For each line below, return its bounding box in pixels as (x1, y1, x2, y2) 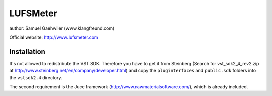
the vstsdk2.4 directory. (9, 74, 62, 80)
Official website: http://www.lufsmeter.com (9, 34, 98, 40)
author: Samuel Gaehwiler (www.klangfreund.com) (9, 25, 115, 31)
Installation (9, 47, 45, 56)
